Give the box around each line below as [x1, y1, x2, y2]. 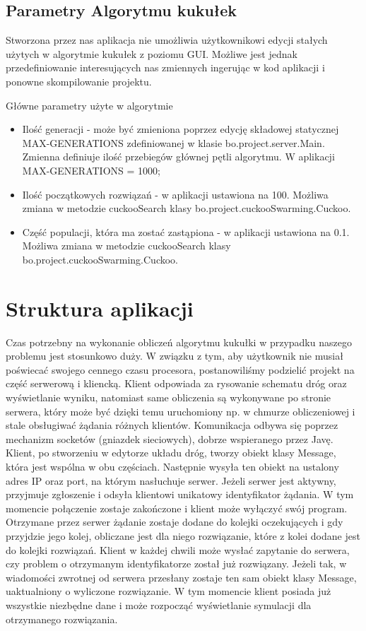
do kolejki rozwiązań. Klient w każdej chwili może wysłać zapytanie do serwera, [6, 542, 350, 557]
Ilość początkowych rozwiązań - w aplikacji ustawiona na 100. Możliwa [22, 187, 329, 201]
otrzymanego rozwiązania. [6, 611, 118, 626]
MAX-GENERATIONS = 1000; [22, 163, 160, 177]
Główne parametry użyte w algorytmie [6, 98, 173, 112]
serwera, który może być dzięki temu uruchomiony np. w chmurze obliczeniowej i [6, 403, 355, 418]
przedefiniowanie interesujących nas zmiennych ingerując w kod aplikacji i [6, 60, 325, 75]
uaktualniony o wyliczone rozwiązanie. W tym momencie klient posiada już [6, 584, 331, 598]
